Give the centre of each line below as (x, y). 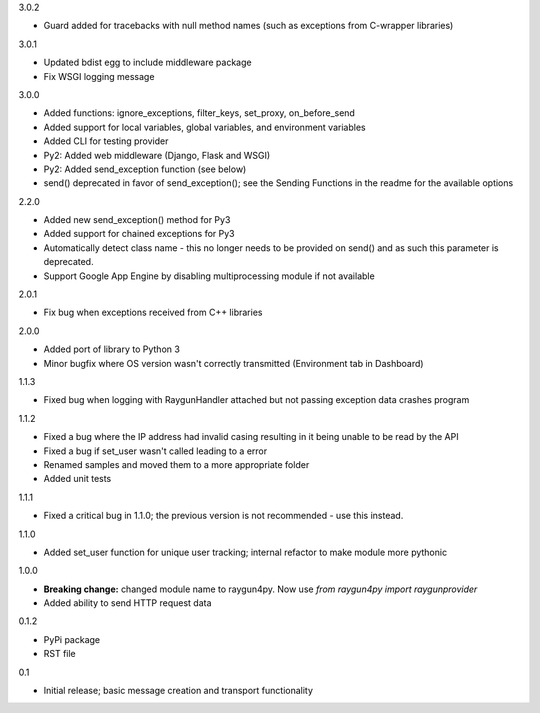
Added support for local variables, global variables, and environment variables (204, 127)
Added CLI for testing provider (106, 141)
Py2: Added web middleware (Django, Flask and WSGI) (157, 155)
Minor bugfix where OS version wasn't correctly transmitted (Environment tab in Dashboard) (233, 363)
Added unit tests (77, 479)
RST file (60, 654)
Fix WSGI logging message (99, 76)
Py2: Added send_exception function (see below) (145, 169)
